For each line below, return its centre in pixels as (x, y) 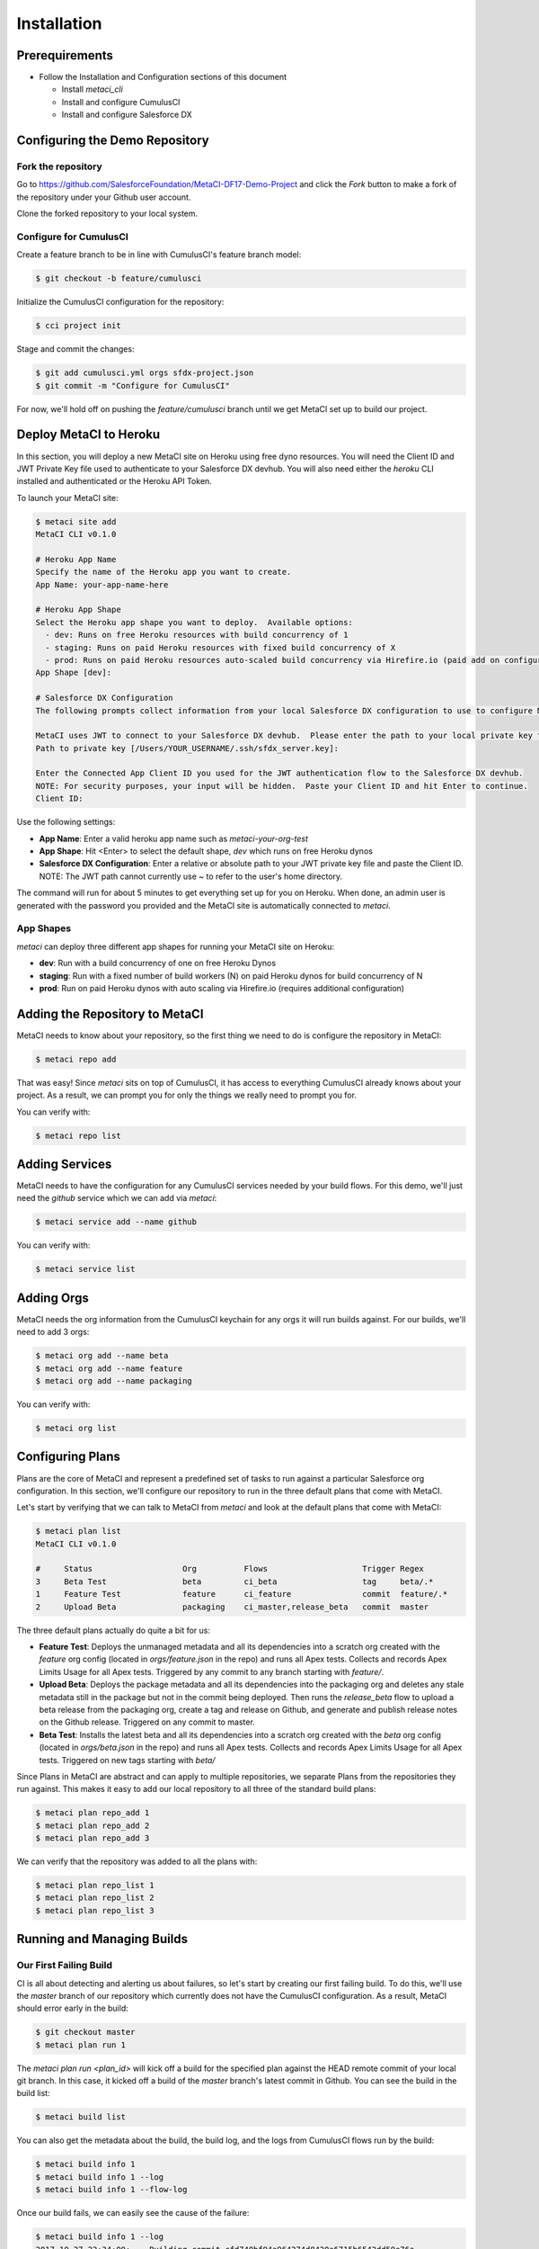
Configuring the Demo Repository (113, 141)
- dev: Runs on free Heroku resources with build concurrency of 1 (197, 635)
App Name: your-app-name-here (102, 584)
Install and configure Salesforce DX (127, 115)
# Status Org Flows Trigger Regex (230, 1569)
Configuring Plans (69, 1457)
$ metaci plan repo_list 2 (95, 1898)
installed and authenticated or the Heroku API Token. (115, 481)
